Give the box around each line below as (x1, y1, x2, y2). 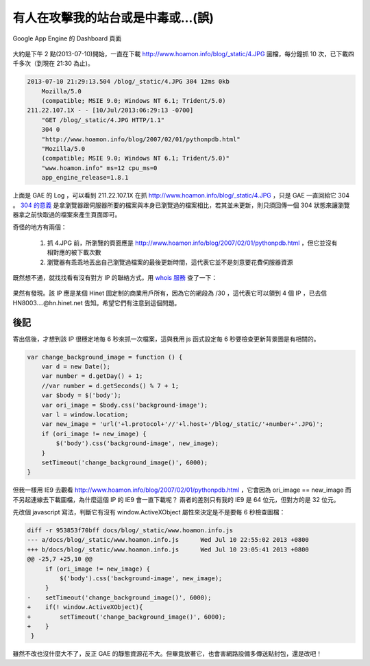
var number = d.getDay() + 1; (41, 372, 143, 380)
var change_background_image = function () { (27, 353, 183, 361)
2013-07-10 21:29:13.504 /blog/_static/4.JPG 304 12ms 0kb (27, 78, 230, 86)
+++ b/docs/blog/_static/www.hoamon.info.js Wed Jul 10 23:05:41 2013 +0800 (27, 545, 310, 554)
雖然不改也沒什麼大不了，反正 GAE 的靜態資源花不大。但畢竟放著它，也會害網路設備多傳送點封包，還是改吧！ (12, 650, 323, 658)
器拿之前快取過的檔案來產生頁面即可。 (12, 210, 121, 219)
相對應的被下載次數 (47, 248, 101, 257)
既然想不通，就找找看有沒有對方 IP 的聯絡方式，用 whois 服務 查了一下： (12, 273, 218, 281)
